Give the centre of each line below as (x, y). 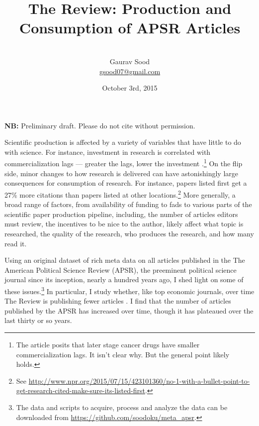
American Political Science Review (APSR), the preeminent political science (121, 269)
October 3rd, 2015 (130, 88)
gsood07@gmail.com (130, 71)
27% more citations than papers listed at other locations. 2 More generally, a (120, 194)
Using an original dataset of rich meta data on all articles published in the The (125, 260)
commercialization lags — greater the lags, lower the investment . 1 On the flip (124, 163)
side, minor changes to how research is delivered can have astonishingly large (122, 173)
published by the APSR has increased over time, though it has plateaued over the (129, 310)
